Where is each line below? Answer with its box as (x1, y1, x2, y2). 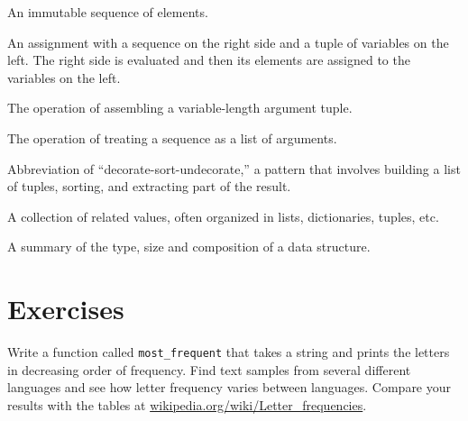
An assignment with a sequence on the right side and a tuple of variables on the (7, 32, 449, 51)
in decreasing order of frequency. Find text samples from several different (7, 360, 411, 379)
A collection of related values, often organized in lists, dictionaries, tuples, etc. (7, 206, 439, 225)
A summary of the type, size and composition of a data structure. (7, 237, 371, 256)
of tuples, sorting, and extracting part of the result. (7, 177, 291, 196)
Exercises (7, 290, 124, 327)
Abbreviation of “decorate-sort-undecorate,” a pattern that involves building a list (7, 159, 461, 178)
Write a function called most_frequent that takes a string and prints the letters (7, 343, 450, 362)
